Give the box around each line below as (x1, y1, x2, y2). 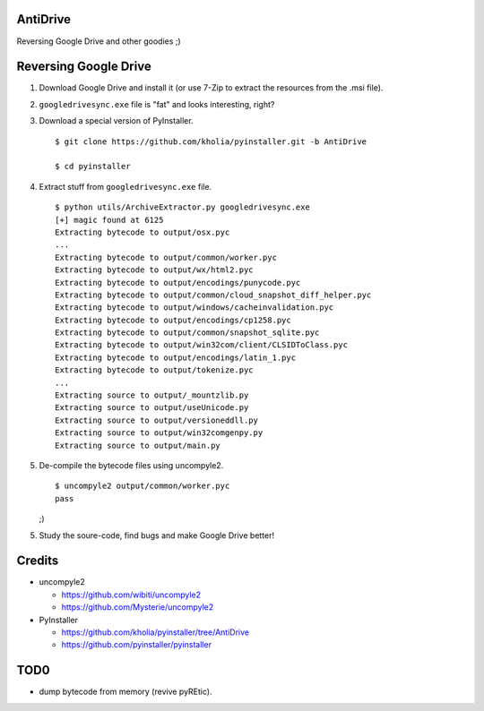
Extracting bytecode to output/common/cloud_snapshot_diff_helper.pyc (55, 289, 372, 300)
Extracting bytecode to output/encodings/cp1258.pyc (55, 314, 291, 325)
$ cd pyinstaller (55, 161, 131, 172)
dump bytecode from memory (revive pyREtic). (39, 686, 212, 698)
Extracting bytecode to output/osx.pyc (55, 227, 230, 237)
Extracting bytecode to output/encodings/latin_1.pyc (55, 352, 296, 363)
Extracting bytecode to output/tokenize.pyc (55, 365, 255, 375)
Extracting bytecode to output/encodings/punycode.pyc (55, 278, 301, 287)
